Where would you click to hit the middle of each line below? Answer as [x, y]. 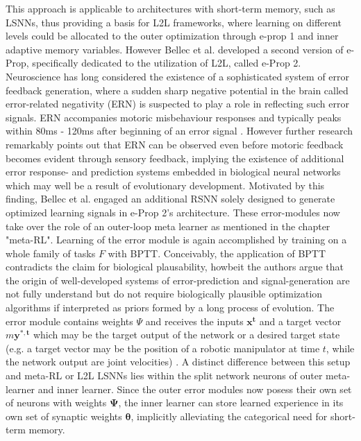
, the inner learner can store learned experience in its [231, 403]
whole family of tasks [51, 253]
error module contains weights [69, 321]
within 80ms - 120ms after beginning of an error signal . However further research [179, 131]
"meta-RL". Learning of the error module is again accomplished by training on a [176, 240]
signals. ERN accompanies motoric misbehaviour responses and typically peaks [174, 117]
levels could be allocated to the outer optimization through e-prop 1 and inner [172, 36]
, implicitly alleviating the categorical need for [229, 416]
